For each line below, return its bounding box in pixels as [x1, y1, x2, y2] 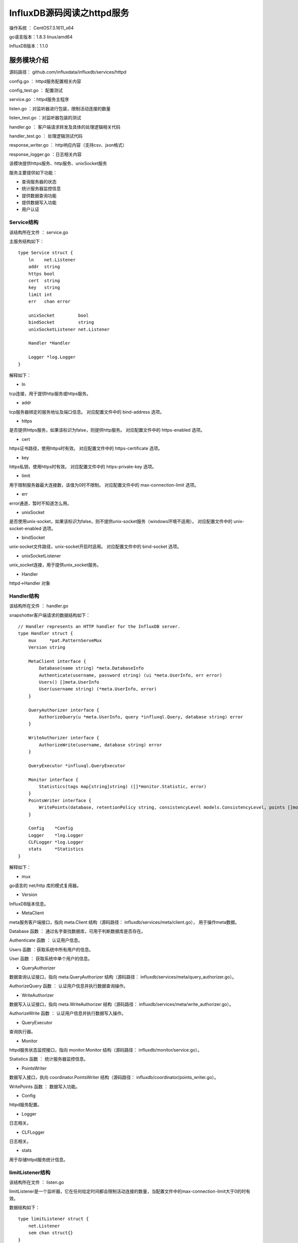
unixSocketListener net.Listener [28, 326, 110, 332]
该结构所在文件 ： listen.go [9, 1179, 64, 1185]
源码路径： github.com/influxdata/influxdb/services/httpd [9, 69, 127, 75]
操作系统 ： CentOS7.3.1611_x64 [9, 25, 74, 31]
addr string [28, 264, 60, 269]
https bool [28, 271, 55, 276]
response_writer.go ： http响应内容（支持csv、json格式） [9, 142, 127, 148]
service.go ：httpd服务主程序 [9, 96, 69, 102]
